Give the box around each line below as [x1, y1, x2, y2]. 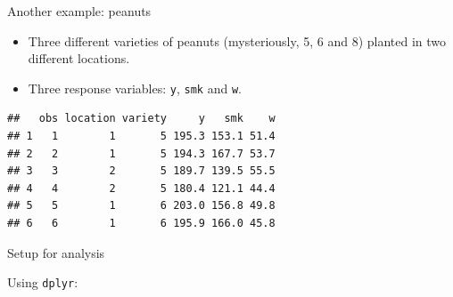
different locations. [28, 49, 130, 68]
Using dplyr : [7, 273, 78, 292]
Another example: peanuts [7, 2, 152, 20]
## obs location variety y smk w [7, 112, 276, 125]
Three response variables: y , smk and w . [28, 78, 242, 97]
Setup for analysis [7, 243, 105, 261]
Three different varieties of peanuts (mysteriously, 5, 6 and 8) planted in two [28, 31, 447, 50]
